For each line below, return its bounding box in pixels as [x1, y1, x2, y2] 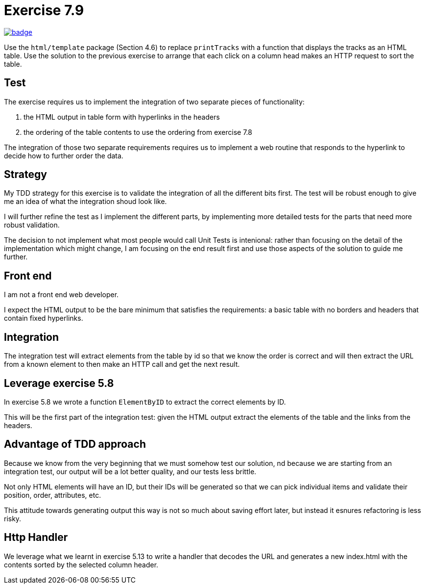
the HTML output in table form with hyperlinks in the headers [24, 112, 220, 121]
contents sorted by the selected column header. [4, 560, 159, 569]
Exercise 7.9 [4, 2, 84, 19]
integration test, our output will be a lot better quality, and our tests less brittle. [4, 467, 257, 476]
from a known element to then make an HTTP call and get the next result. [4, 360, 240, 369]
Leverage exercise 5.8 [4, 377, 114, 389]
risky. [4, 514, 22, 523]
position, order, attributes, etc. [4, 490, 101, 499]
